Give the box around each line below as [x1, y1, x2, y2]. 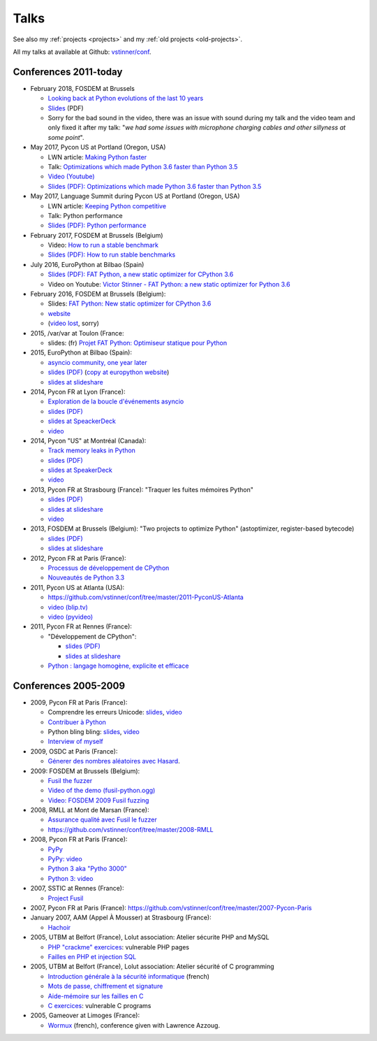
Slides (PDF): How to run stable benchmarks [47, 250, 176, 259]
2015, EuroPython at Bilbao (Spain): [30, 348, 133, 357]
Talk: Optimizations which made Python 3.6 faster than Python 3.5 [47, 162, 238, 171]
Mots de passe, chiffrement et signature [47, 982, 163, 991]
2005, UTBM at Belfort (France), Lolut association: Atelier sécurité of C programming [30, 962, 275, 971]
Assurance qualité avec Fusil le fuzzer [47, 815, 157, 824]
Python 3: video [47, 874, 94, 882]
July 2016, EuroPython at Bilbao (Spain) [30, 260, 145, 268]
